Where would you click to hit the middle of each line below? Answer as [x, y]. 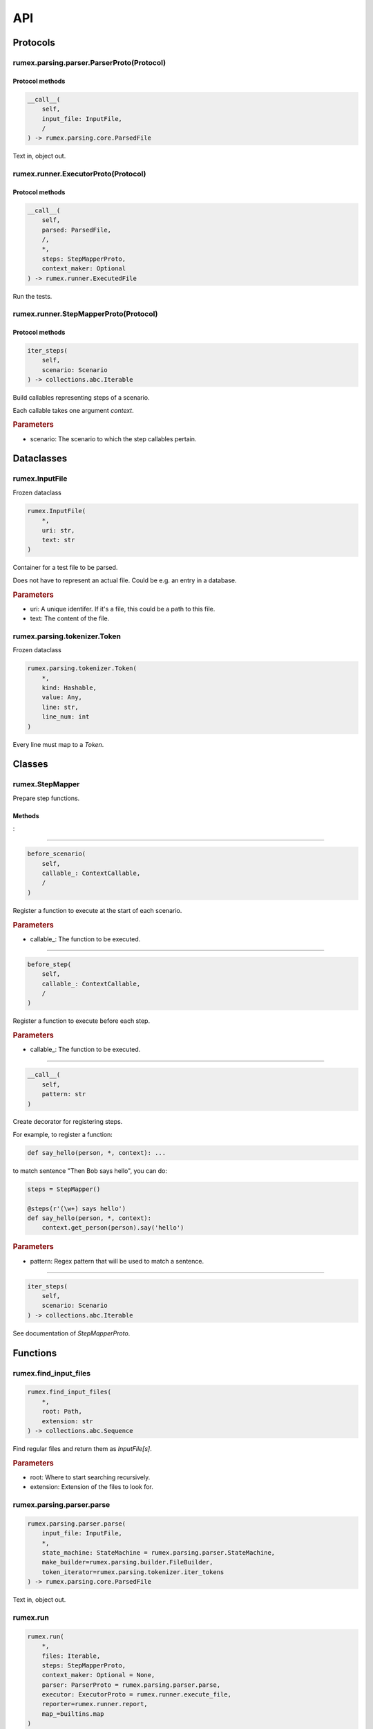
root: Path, [62, 1412]
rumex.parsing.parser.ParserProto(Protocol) [89, 62]
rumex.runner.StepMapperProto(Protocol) [85, 314]
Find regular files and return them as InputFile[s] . [82, 1448]
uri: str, [58, 530]
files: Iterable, [71, 1656]
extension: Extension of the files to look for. [92, 1487]
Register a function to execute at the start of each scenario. [97, 910]
